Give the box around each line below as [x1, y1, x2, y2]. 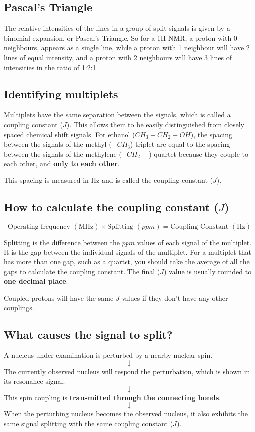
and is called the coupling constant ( [101, 174, 213, 185]
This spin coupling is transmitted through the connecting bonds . [4, 392, 221, 402]
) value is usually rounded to [164, 266, 252, 276]
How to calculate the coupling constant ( [4, 199, 219, 214]
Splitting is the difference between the [4, 237, 120, 247]
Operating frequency [7, 223, 70, 230]
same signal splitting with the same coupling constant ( [4, 418, 173, 429]
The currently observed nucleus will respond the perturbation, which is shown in [4, 366, 250, 376]
